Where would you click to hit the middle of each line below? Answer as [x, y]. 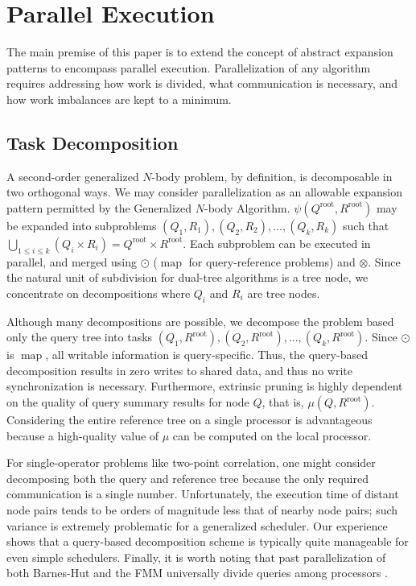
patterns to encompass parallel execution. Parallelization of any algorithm [189, 67]
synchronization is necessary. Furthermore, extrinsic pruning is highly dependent [205, 386]
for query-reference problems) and [272, 261]
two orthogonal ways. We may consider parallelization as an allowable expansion [204, 192]
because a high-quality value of [83, 435]
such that [366, 225]
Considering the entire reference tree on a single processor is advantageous [189, 420]
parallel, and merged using [72, 261]
